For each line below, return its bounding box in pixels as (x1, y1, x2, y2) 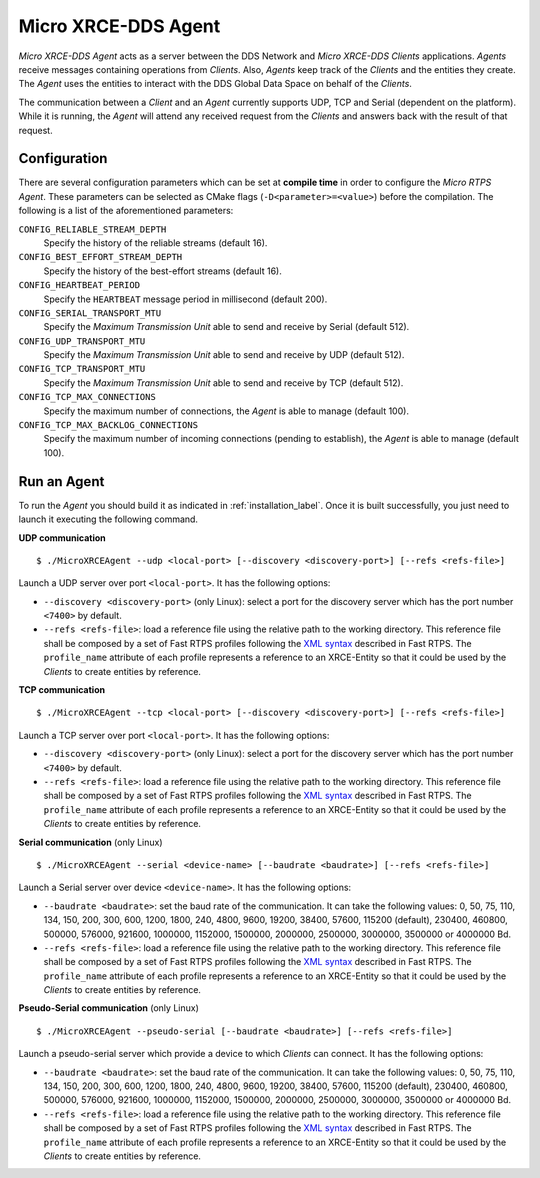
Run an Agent (18, 473, 105, 490)
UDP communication (18, 531, 107, 544)
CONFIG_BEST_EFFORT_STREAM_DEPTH (18, 251, 183, 263)
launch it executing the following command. (18, 513, 199, 525)
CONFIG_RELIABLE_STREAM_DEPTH (18, 223, 167, 235)
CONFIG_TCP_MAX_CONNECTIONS (18, 391, 157, 403)
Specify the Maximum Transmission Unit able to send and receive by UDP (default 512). (43, 349, 405, 361)
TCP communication (18, 684, 105, 696)
